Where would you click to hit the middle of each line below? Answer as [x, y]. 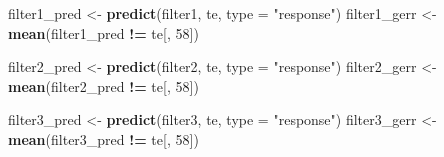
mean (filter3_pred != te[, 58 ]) [103, 138]
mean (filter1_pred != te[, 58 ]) [103, 32]
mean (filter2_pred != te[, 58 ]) [103, 85]
